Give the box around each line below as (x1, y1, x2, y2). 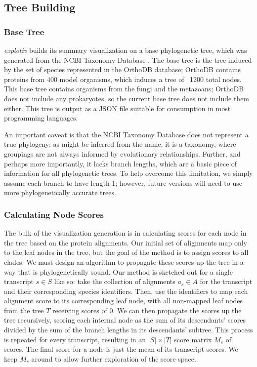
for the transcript (200, 276, 253, 286)
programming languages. (4, 113, 78, 123)
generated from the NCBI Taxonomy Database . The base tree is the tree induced (4, 54, 252, 65)
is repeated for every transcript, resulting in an (4, 334, 146, 344)
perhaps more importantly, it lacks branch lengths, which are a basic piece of (4, 158, 237, 168)
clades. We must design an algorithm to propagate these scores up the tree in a (4, 256, 244, 267)
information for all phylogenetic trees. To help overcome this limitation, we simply (4, 168, 253, 178)
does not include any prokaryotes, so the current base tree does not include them (4, 93, 250, 103)
